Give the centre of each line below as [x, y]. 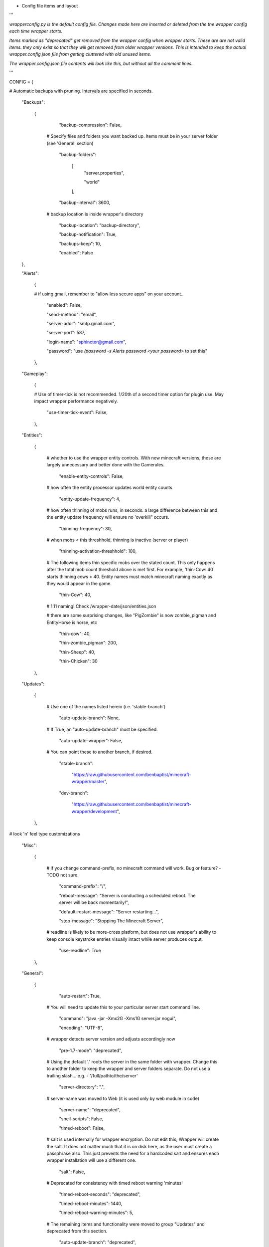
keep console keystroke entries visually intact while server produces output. [125, 939]
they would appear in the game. [79, 584]
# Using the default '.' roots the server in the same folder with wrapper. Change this [132, 1062]
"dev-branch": [74, 793]
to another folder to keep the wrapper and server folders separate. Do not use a [128, 1069]
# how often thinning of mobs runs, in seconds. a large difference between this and [132, 510]
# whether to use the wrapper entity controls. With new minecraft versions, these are [134, 458]
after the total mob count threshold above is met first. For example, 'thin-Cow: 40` [131, 570]
